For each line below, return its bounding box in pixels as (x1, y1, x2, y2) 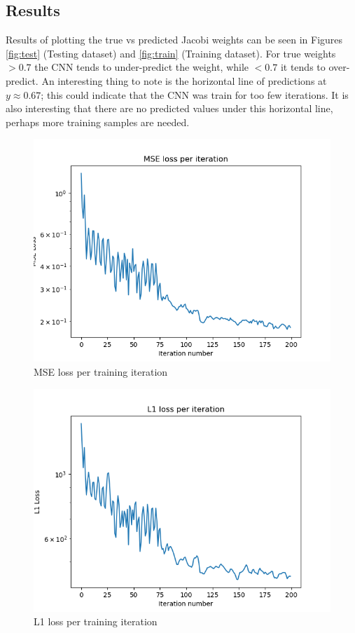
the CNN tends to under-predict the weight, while (34, 60, 249, 74)
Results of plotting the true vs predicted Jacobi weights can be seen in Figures (6, 32, 343, 47)
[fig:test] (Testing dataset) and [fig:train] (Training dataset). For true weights (6, 46, 336, 60)
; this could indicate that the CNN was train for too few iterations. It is (41, 87, 349, 102)
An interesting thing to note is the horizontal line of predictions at (41, 73, 327, 88)
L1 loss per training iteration (34, 614, 158, 629)
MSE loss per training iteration (34, 364, 168, 379)
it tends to (280, 60, 326, 74)
